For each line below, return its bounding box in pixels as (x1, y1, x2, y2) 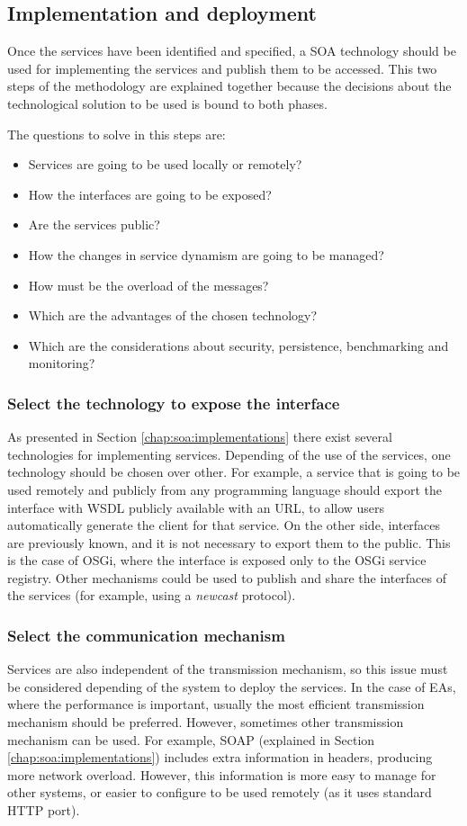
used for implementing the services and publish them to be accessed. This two (7, 58, 437, 77)
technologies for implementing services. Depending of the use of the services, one (7, 444, 451, 463)
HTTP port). (7, 801, 80, 820)
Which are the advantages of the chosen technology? (28, 306, 318, 325)
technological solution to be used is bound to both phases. (7, 94, 328, 112)
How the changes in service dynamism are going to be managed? (28, 245, 384, 264)
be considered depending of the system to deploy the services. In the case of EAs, (7, 677, 456, 696)
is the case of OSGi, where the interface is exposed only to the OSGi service (7, 551, 427, 570)
